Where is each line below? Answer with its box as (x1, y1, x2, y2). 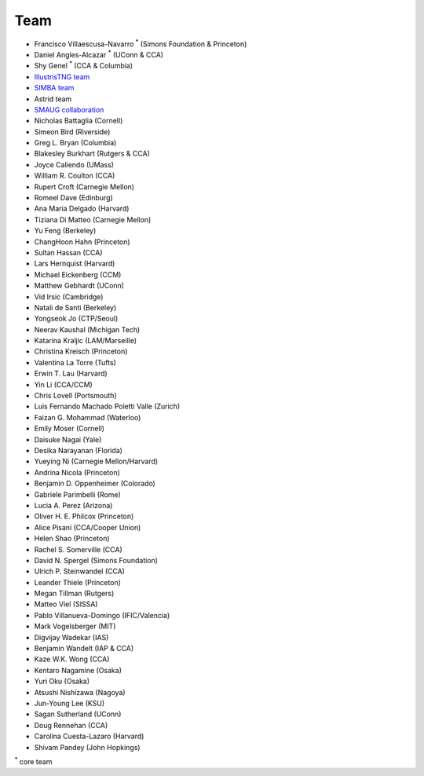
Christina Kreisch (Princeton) (34, 346, 128, 357)
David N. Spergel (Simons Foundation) (34, 555, 159, 565)
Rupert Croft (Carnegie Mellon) (34, 181, 135, 192)
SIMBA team (34, 83, 75, 93)
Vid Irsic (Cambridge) (34, 291, 104, 302)
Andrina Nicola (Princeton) (34, 467, 121, 477)
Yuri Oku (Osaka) (34, 676, 90, 686)
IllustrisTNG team (34, 71, 90, 82)
